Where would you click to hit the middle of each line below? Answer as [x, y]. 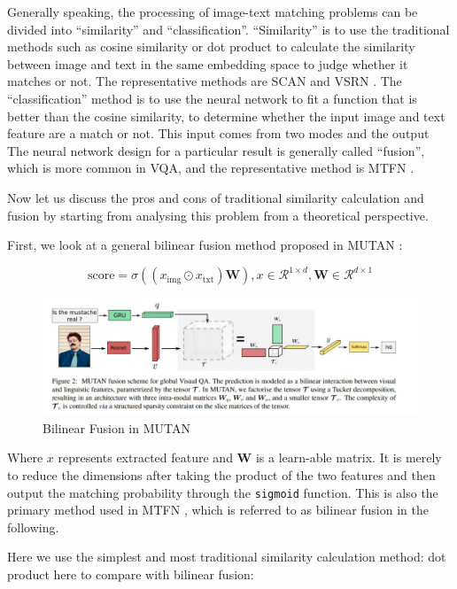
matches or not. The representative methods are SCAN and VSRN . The [205, 81]
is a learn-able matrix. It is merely [349, 457]
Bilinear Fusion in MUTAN [116, 427]
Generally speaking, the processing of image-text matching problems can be [213, 12]
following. [33, 527]
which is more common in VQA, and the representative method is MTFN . [211, 168]
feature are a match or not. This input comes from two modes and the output [218, 133]
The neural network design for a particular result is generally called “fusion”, [216, 150]
